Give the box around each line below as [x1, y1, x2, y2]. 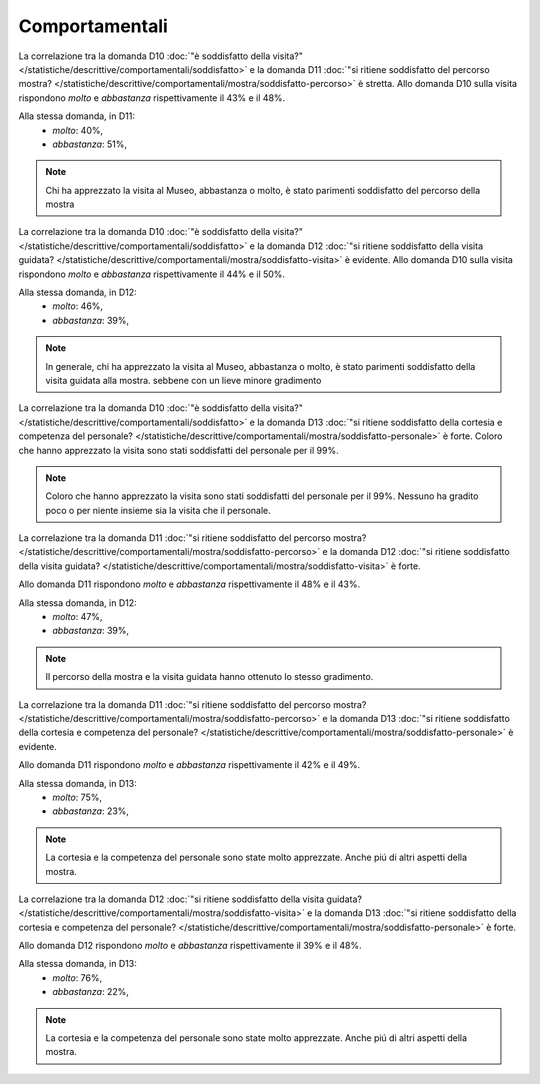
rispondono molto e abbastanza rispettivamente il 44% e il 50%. [18, 268, 285, 280]
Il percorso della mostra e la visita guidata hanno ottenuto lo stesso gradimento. [45, 671, 374, 683]
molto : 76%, [52, 971, 103, 984]
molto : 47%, [52, 611, 103, 623]
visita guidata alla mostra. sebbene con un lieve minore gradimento [45, 374, 322, 386]
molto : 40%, [52, 124, 104, 136]
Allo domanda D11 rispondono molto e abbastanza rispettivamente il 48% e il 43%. [18, 578, 361, 590]
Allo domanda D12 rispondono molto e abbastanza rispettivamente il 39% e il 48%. [18, 940, 362, 952]
